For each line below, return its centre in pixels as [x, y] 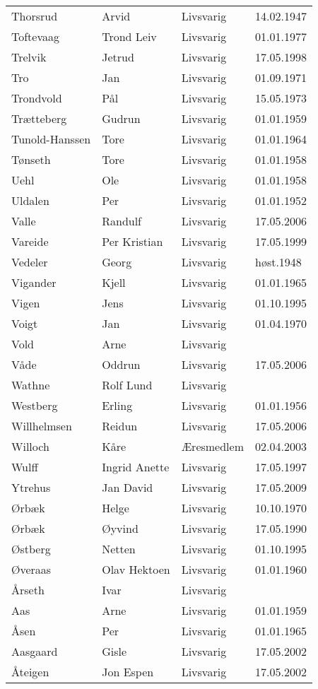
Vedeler [30, 262]
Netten [119, 549]
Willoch [30, 446]
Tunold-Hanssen [51, 139]
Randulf [122, 221]
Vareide [30, 241]
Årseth [28, 590]
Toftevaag [36, 36]
